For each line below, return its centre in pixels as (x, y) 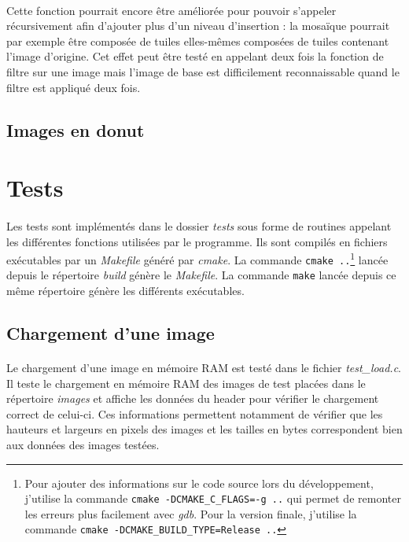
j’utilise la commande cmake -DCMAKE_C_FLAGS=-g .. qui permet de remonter (213, 498)
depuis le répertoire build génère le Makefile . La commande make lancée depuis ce (201, 275)
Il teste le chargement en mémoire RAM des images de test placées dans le (186, 383)
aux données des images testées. (83, 444)
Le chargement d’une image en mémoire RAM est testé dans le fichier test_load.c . (204, 368)
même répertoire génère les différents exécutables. (125, 291)
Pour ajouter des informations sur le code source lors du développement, (199, 483)
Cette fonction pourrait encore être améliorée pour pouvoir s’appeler (171, 10)
